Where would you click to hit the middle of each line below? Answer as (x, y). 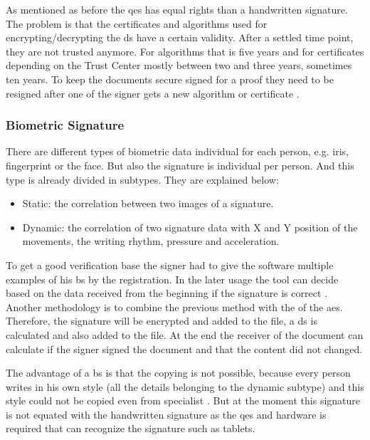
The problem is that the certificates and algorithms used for (137, 23)
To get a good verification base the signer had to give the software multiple (170, 264)
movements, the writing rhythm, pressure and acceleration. (151, 241)
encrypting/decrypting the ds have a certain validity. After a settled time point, (180, 37)
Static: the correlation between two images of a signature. (148, 203)
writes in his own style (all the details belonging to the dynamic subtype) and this (185, 386)
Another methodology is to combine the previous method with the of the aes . (174, 307)
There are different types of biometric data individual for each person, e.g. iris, (177, 151)
